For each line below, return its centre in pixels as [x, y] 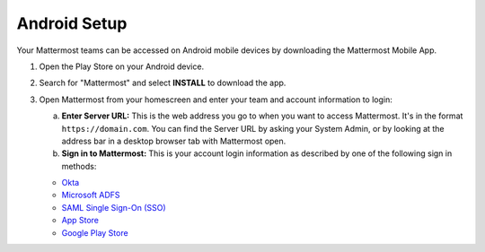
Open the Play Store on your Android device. [122, 66]
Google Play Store [95, 232]
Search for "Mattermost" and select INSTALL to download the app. [163, 83]
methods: [79, 166]
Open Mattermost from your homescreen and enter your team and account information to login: [216, 100]
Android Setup [72, 23]
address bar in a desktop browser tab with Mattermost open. [174, 141]
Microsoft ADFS [91, 195]
